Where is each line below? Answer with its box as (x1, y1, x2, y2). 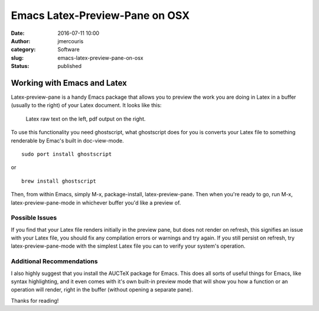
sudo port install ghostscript (21, 151, 112, 157)
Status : (11, 63, 30, 70)
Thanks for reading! (11, 297, 59, 304)
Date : (11, 30, 25, 37)
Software (57, 46, 80, 53)
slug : (11, 54, 24, 61)
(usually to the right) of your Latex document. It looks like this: (11, 102, 162, 109)
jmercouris (57, 37, 84, 44)
